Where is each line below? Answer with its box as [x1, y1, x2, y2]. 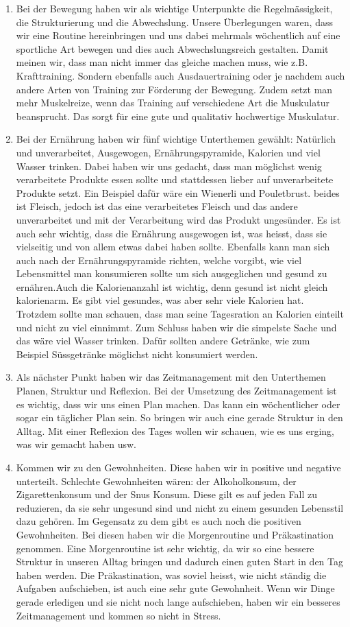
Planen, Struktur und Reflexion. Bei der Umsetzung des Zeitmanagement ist [16, 383, 337, 398]
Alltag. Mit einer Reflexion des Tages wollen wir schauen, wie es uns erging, [16, 423, 335, 438]
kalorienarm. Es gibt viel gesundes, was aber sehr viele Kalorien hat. [16, 293, 304, 307]
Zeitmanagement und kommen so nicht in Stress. [16, 608, 221, 622]
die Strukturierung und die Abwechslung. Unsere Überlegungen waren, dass [16, 14, 333, 29]
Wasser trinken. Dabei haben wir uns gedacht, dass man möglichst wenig [16, 158, 322, 173]
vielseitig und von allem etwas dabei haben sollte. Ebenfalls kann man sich [16, 239, 330, 254]
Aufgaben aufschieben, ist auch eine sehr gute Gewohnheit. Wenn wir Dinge [16, 581, 335, 595]
